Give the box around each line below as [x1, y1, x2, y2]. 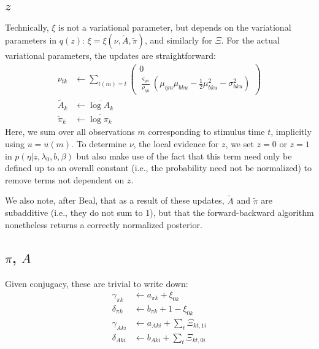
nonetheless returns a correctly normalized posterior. [5, 218, 202, 231]
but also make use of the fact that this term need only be [76, 149, 292, 162]
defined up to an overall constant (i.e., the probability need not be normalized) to [5, 161, 312, 174]
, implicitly [271, 125, 312, 138]
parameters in [5, 34, 57, 47]
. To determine [71, 137, 126, 150]
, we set [225, 137, 254, 150]
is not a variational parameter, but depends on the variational [58, 20, 291, 33]
